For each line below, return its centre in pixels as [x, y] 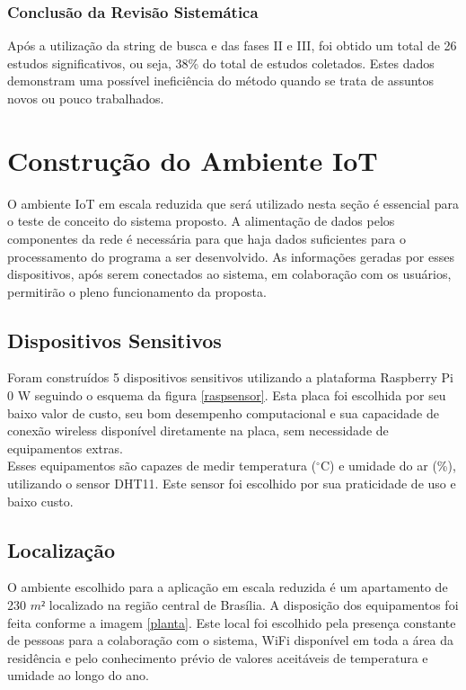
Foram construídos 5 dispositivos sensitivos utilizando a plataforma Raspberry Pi [230, 377]
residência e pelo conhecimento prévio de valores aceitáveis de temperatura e [218, 657]
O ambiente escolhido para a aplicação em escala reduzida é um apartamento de [228, 587]
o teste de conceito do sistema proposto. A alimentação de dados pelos [201, 221]
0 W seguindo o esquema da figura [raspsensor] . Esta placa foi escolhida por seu [227, 395]
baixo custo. [40, 501]
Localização [62, 549]
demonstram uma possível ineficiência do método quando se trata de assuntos [221, 81]
